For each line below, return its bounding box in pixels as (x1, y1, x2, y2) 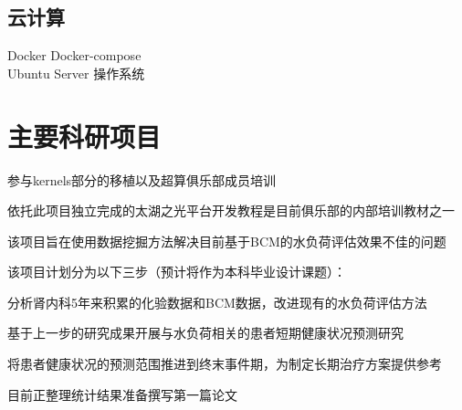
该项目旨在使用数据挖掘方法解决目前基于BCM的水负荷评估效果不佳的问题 (7, 231, 446, 250)
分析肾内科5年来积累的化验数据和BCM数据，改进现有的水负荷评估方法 (7, 292, 427, 311)
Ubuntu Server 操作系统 (7, 63, 145, 82)
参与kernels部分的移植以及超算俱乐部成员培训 (7, 170, 277, 189)
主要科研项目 (7, 117, 162, 154)
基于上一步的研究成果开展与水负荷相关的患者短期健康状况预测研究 (7, 323, 404, 342)
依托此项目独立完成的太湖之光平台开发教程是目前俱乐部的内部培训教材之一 (7, 201, 455, 220)
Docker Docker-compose (7, 46, 142, 65)
